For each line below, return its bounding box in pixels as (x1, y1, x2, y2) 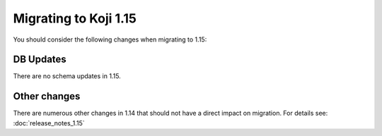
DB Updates (13, 54, 66, 66)
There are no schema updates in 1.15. (13, 72, 122, 80)
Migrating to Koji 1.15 (13, 11, 137, 26)
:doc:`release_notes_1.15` (13, 118, 85, 127)
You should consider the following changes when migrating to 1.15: (13, 35, 207, 44)
